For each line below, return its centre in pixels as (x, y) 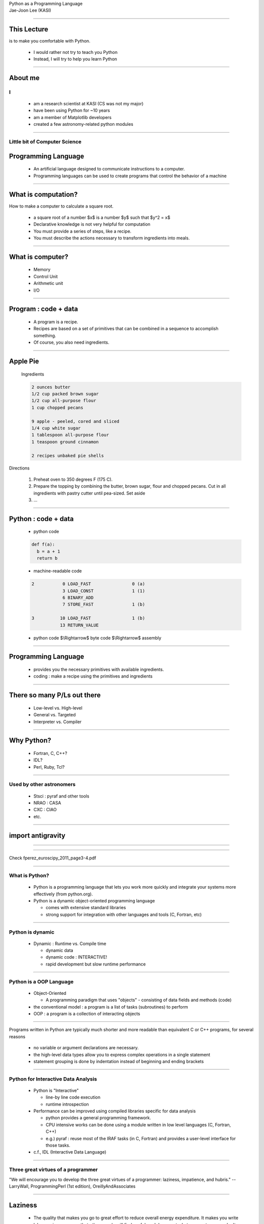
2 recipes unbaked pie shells (68, 456)
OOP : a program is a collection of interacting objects (87, 1013)
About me (24, 78)
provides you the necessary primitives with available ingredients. (99, 669)
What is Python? (29, 875)
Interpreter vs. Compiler (57, 722)
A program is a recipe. (56, 322)
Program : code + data (44, 309)
